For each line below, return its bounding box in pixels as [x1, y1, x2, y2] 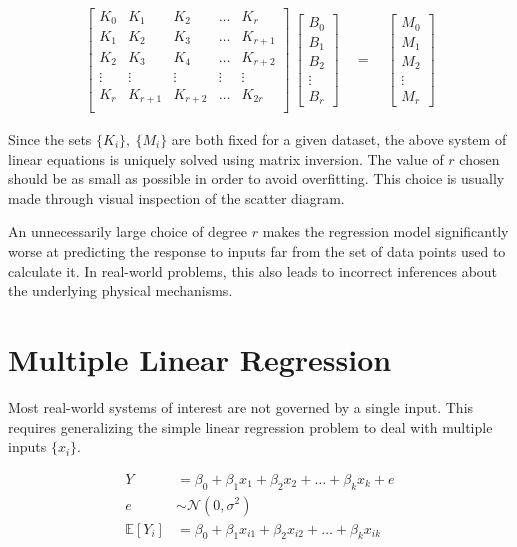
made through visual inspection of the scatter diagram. [8, 187, 345, 208]
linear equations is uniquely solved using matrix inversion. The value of [8, 148, 444, 169]
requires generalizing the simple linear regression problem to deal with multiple [8, 416, 493, 437]
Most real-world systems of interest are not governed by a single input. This [8, 396, 474, 417]
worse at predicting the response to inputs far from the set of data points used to [8, 241, 506, 261]
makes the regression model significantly [262, 221, 509, 242]
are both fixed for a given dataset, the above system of [171, 129, 507, 150]
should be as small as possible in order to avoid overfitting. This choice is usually [8, 168, 505, 189]
